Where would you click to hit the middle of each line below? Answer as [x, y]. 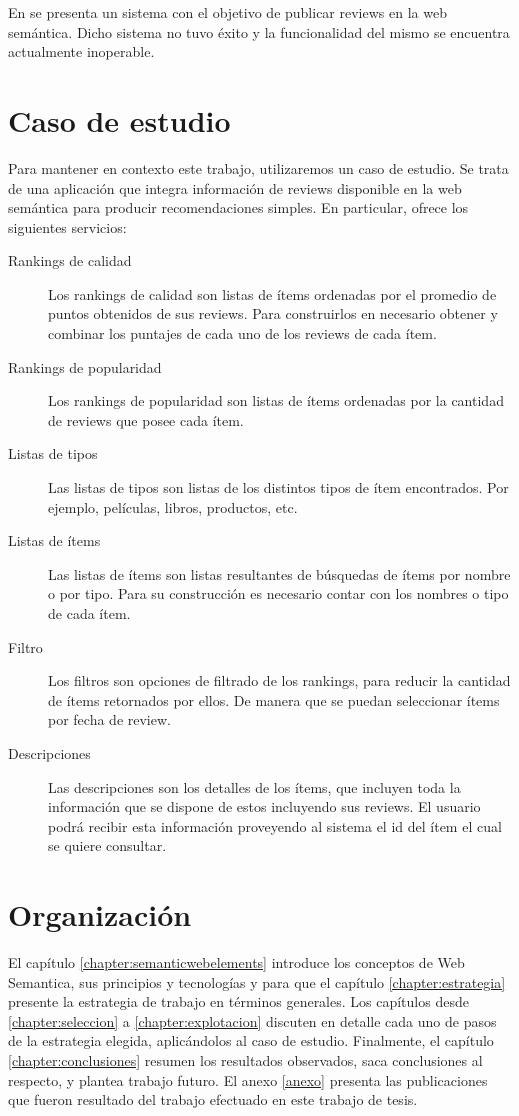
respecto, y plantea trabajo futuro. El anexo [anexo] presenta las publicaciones [248, 1079]
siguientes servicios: [67, 226]
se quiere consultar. [107, 845]
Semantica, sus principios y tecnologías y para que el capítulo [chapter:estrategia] [257, 981]
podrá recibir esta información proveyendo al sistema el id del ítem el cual [275, 825]
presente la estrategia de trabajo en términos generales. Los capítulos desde [238, 1001]
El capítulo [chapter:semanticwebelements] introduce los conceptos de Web [236, 962]
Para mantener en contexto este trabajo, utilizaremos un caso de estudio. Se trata [258, 167]
